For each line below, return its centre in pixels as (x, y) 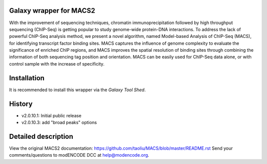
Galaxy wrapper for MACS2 (52, 11)
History (21, 104)
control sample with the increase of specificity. (57, 64)
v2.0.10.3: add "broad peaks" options (59, 123)
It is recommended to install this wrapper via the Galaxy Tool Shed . (77, 90)
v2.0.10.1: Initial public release (51, 115)
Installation (27, 78)
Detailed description (41, 136)
